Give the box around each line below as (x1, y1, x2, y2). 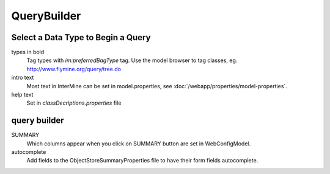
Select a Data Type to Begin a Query (11, 32, 151, 43)
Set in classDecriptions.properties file (26, 99, 122, 106)
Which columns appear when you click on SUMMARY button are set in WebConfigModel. (26, 140, 251, 147)
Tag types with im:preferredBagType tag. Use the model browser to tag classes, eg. (26, 57, 238, 64)
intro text (11, 74, 34, 82)
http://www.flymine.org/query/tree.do (26, 65, 122, 72)
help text (11, 91, 34, 99)
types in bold (11, 49, 45, 56)
